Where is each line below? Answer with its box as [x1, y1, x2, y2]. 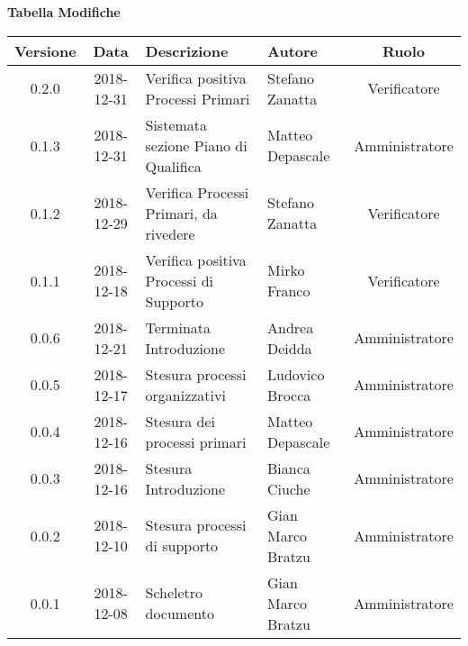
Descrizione [145, 40, 229, 61]
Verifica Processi [145, 181, 249, 203]
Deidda [267, 337, 312, 359]
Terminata [145, 316, 211, 338]
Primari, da [145, 202, 218, 223]
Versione [14, 40, 76, 61]
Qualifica [145, 155, 202, 177]
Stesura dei [145, 410, 215, 432]
